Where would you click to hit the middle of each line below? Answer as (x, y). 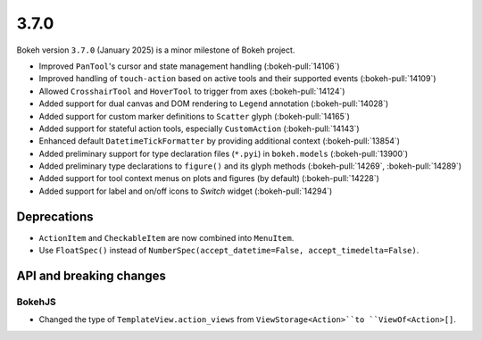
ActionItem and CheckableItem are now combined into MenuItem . (166, 237)
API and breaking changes (91, 275)
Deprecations (55, 216)
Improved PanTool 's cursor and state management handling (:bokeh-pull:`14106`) (189, 66)
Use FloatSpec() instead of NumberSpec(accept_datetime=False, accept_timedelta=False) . (229, 251)
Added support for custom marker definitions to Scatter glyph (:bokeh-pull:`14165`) (194, 116)
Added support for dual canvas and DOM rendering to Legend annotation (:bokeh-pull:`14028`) (214, 104)
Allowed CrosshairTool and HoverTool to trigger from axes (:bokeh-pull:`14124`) (192, 91)
